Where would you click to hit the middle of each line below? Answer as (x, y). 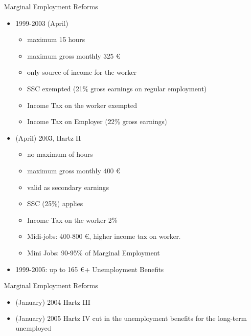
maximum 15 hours (56, 39)
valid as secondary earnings (68, 187)
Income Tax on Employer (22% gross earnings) (97, 121)
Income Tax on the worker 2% (72, 220)
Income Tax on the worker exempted (82, 105)
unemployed (33, 327)
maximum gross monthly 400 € (74, 170)
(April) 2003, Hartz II (48, 137)
